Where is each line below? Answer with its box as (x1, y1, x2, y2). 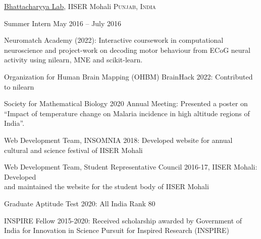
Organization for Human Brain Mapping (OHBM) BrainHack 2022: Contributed (4, 71, 253, 82)
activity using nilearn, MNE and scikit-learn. (4, 54, 143, 65)
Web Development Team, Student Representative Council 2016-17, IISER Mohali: (4, 162, 257, 172)
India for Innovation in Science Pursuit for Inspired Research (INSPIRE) (4, 225, 229, 235)
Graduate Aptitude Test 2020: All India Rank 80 (4, 198, 155, 208)
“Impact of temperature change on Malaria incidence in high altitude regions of (4, 108, 250, 118)
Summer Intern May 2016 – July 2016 (4, 18, 122, 28)
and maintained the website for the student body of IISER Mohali (4, 181, 209, 192)
